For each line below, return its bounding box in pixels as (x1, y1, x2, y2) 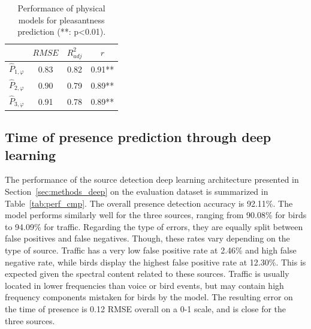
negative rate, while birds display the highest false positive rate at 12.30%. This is (5, 255, 306, 268)
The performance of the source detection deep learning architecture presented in (5, 173, 299, 186)
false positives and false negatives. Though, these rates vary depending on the (5, 232, 290, 245)
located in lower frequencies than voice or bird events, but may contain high (5, 279, 284, 291)
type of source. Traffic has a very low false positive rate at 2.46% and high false (5, 243, 297, 256)
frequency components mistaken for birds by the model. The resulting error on (5, 291, 293, 303)
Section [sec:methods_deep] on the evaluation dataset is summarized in (5, 185, 268, 197)
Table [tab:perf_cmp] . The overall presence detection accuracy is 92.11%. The (5, 197, 293, 209)
